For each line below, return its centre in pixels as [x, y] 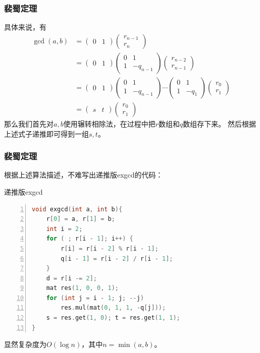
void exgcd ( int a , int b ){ [77, 209]
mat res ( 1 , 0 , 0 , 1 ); [82, 288]
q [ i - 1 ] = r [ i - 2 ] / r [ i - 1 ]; [117, 258]
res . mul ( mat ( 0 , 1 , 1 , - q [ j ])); [113, 308]
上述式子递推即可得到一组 [46, 133]
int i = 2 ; [64, 229]
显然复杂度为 [25, 344]
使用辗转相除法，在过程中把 [109, 123]
